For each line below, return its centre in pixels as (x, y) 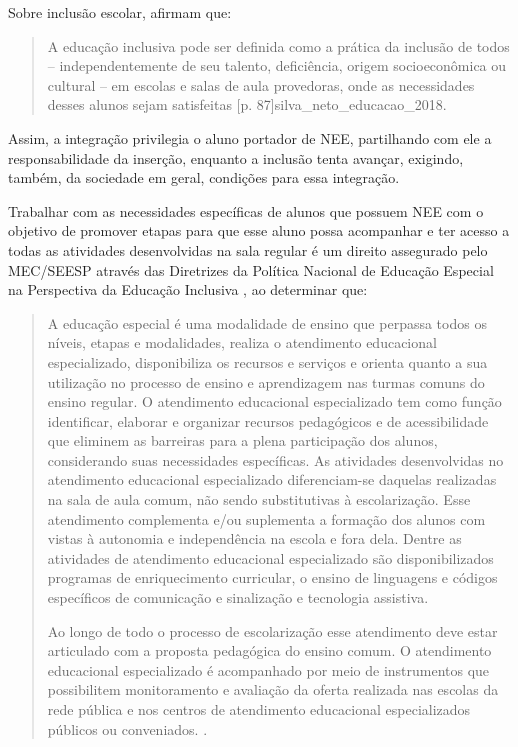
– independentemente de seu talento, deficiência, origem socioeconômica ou (277, 65)
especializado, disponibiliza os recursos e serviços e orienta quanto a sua (267, 361)
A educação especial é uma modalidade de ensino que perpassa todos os (267, 322)
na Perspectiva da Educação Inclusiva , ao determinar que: (188, 289)
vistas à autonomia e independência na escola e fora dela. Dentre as (254, 538)
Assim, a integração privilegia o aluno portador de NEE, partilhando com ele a (250, 137)
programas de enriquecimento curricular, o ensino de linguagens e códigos (272, 577)
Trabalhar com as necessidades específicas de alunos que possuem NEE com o (246, 210)
